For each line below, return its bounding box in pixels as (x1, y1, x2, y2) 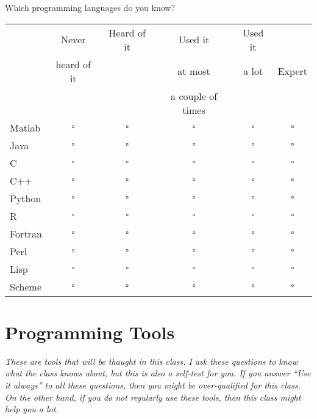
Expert (277, 64, 307, 79)
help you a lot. (5, 403, 59, 415)
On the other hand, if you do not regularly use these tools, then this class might (5, 390, 301, 403)
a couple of (171, 88, 218, 103)
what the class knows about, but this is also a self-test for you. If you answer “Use (5, 367, 311, 379)
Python (10, 191, 41, 205)
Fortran (10, 226, 42, 241)
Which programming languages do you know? (5, 1, 176, 13)
